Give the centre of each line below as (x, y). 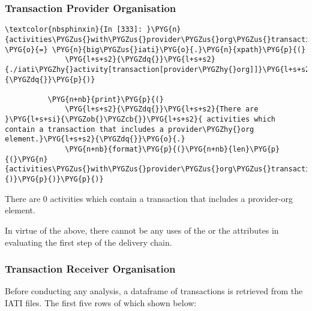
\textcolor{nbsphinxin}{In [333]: (74, 30)
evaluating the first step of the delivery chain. (88, 242)
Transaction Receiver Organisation (90, 269)
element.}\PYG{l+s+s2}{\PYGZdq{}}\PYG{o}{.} (95, 139)
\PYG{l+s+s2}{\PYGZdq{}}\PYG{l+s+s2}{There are (162, 109)
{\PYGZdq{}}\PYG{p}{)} (50, 79)
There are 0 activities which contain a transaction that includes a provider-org (149, 198)
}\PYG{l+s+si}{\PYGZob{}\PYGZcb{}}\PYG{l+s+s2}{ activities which (140, 120)
